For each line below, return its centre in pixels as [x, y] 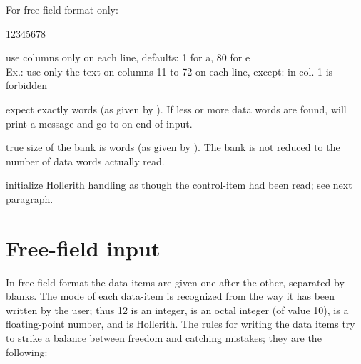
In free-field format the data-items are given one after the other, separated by [175, 282]
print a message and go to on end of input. [99, 123]
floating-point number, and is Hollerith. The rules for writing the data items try [180, 324]
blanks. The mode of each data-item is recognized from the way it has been [171, 296]
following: [27, 352]
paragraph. [30, 198]
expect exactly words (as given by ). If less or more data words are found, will [176, 109]
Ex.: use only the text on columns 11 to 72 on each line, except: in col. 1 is [169, 71]
